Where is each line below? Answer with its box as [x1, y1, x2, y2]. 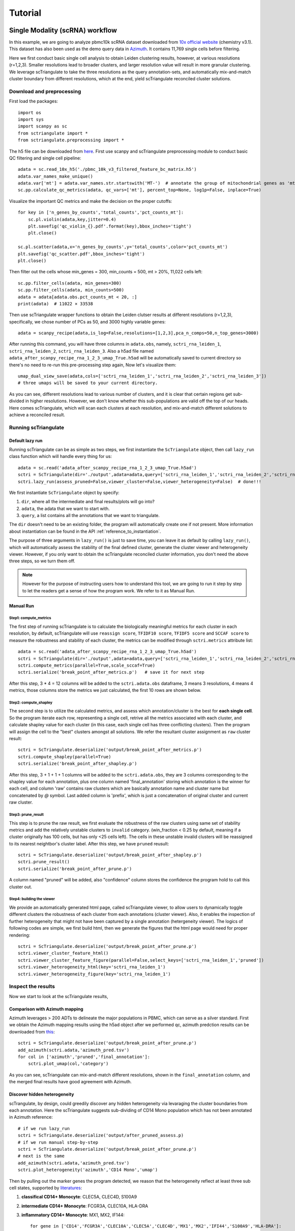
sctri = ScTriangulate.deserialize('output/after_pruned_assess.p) [18, 1133, 184, 1138]
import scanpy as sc [18, 124, 67, 129]
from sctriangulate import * [18, 130, 88, 136]
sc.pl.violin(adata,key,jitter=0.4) [28, 217, 117, 222]
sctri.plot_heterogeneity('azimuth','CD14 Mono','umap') [18, 1167, 158, 1173]
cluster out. [9, 884, 32, 890]
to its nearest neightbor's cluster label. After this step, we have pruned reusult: [9, 841, 169, 846]
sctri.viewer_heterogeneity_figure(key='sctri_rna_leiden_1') [18, 971, 171, 977]
